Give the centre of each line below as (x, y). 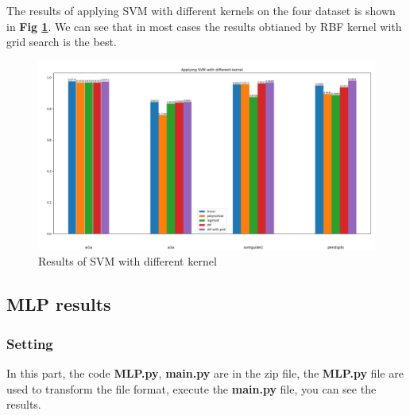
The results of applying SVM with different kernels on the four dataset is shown (201, 10)
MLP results (59, 304)
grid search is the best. (62, 42)
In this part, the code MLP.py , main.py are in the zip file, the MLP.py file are (205, 373)
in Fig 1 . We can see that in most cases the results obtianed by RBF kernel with (204, 26)
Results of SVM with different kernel (128, 261)
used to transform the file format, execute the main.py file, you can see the (191, 388)
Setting (30, 343)
